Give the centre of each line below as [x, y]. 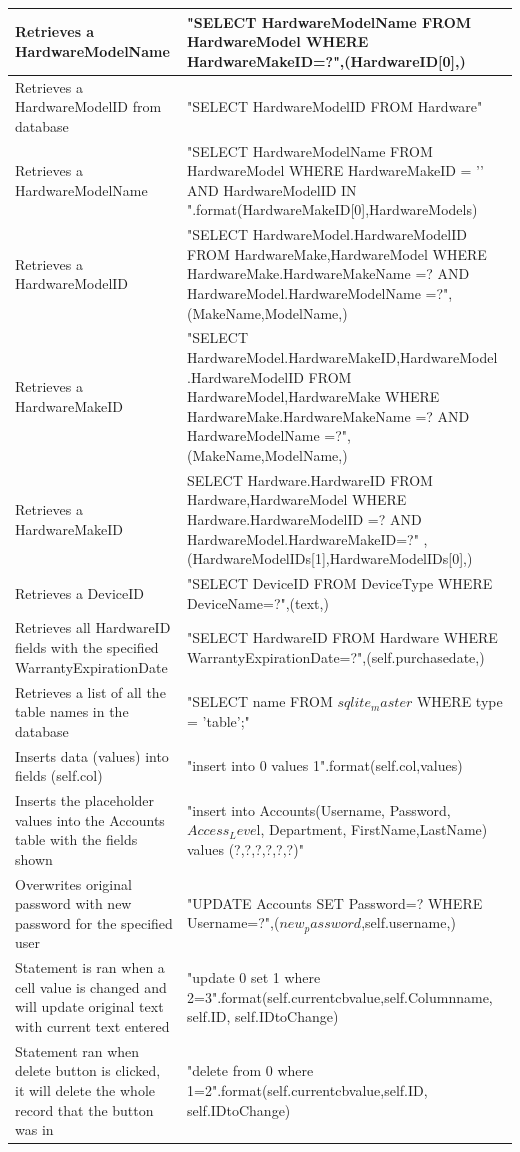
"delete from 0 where [250, 1070]
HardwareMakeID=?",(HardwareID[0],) [326, 60]
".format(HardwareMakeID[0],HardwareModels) [332, 209]
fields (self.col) [59, 775]
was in [34, 1129]
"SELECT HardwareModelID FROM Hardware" [334, 106]
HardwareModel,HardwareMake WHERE [313, 396]
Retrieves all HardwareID [93, 627]
